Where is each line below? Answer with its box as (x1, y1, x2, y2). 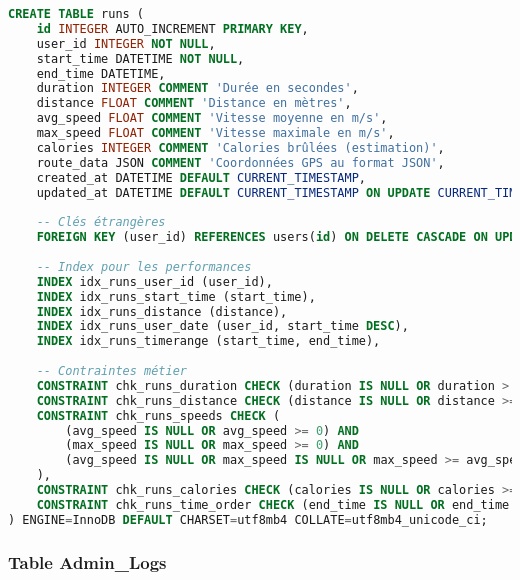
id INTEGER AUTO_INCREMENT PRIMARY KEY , (36, 21, 309, 36)
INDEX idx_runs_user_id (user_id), (36, 274, 273, 289)
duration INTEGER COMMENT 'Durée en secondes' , (36, 81, 359, 96)
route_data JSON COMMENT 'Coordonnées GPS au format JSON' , (36, 155, 445, 170)
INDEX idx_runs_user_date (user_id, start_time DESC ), (36, 319, 409, 334)
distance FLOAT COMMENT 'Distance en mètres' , (36, 96, 352, 111)
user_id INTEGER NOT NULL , (36, 36, 216, 51)
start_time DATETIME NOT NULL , (36, 51, 245, 66)
